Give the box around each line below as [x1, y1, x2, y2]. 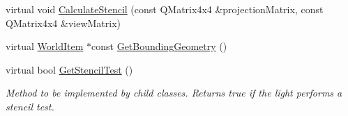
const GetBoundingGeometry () [91, 39, 227, 53]
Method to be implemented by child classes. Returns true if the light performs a [6, 85, 342, 100]
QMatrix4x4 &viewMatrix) [6, 15, 121, 30]
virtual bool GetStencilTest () [6, 62, 133, 76]
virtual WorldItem [6, 39, 84, 53]
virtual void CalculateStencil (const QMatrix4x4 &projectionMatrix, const [6, 2, 324, 16]
